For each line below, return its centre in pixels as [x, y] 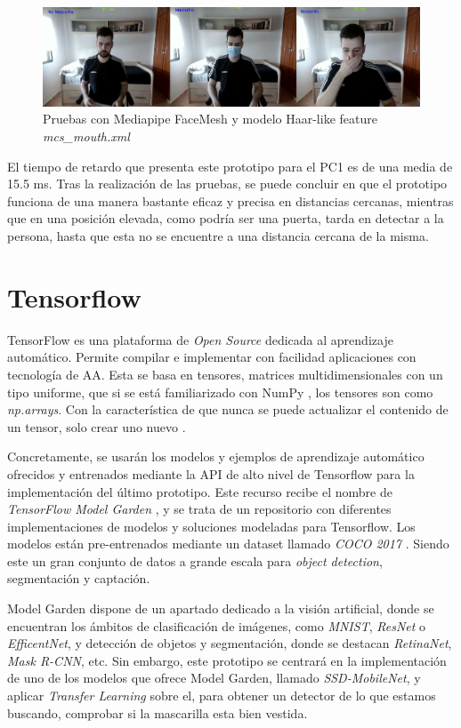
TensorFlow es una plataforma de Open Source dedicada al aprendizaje [200, 339]
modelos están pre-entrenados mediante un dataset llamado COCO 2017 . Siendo [228, 544]
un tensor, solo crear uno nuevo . [97, 426]
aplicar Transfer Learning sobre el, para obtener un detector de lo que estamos [222, 696]
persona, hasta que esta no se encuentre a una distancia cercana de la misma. [218, 236]
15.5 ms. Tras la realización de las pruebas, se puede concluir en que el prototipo [227, 184]
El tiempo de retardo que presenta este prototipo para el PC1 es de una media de [230, 166]
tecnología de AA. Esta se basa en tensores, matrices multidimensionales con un [225, 374]
